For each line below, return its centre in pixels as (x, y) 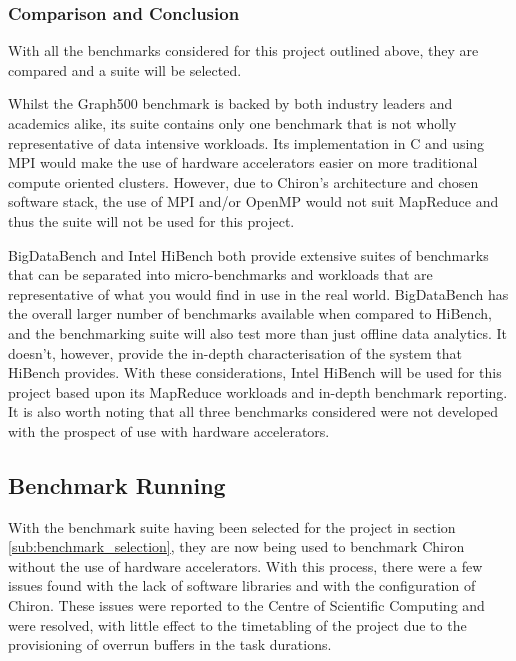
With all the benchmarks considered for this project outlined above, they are (243, 50)
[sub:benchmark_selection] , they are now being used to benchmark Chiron (236, 546)
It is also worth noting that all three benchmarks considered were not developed (253, 411)
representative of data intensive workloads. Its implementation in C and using (246, 142)
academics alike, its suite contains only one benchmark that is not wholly (232, 123)
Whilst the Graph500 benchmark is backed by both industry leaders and (230, 103)
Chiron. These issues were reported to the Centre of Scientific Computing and (246, 605)
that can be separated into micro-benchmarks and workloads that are (220, 274)
